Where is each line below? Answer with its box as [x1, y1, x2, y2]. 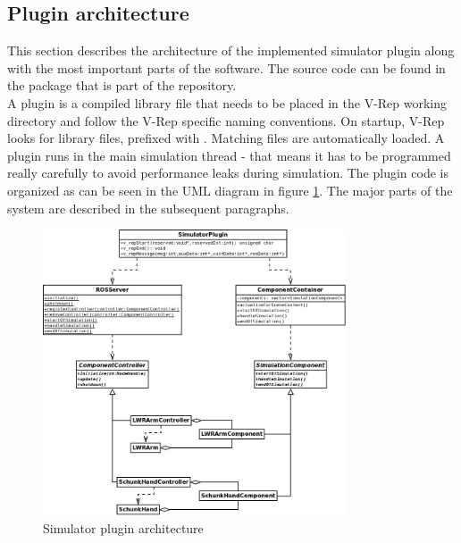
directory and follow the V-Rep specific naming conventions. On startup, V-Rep [7, 111, 445, 129]
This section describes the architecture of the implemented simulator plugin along [7, 41, 455, 60]
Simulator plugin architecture [43, 519, 204, 538]
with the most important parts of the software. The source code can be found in [7, 58, 446, 77]
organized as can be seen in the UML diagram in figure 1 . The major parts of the [7, 180, 453, 199]
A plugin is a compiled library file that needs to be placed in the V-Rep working [7, 93, 448, 112]
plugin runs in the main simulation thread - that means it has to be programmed [7, 146, 451, 164]
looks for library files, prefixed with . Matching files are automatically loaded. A [7, 129, 445, 147]
